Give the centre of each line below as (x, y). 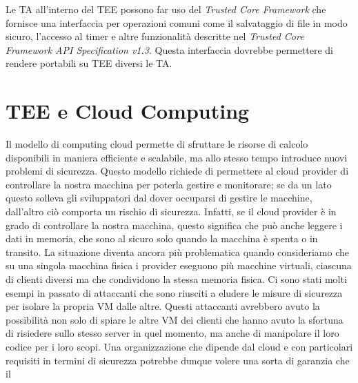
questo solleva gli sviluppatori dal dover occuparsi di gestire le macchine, (159, 198)
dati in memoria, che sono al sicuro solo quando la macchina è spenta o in (162, 238)
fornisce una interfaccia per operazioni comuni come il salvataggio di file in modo (177, 22)
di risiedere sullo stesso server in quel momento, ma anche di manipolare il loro (172, 333)
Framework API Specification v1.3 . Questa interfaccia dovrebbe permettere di (169, 49)
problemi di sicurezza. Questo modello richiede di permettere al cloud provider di (177, 171)
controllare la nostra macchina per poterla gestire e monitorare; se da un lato (169, 184)
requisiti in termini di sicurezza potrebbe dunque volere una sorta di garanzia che (178, 360)
